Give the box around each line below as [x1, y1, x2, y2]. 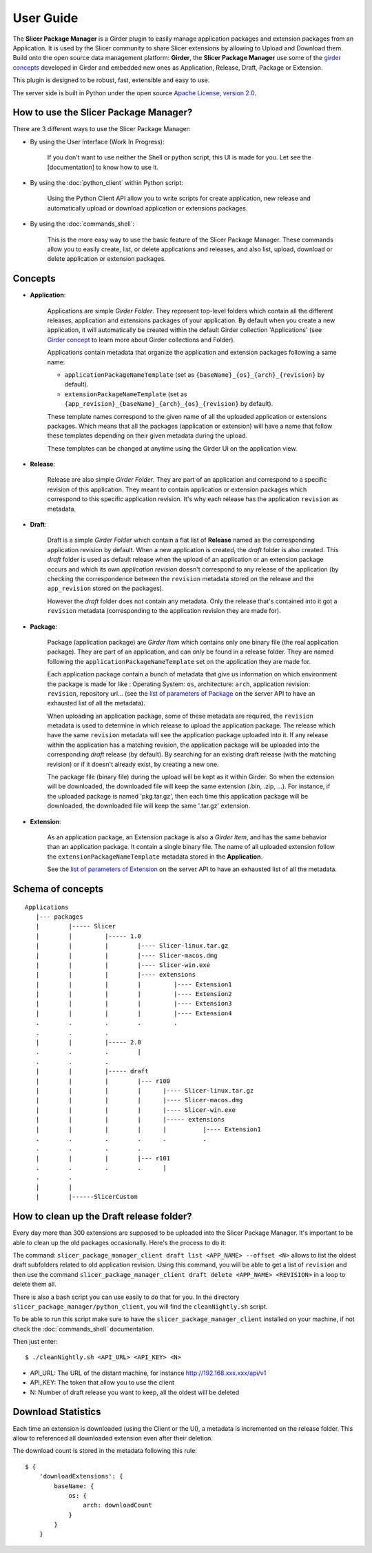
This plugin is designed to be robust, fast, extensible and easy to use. [12, 76, 210, 84]
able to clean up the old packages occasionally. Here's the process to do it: [12, 1238, 227, 1247]
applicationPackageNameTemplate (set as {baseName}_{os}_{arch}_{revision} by [64, 370, 325, 379]
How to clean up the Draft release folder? [12, 1211, 192, 1222]
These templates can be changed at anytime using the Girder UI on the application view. [47, 444, 298, 452]
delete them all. [12, 1280, 56, 1289]
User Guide [12, 10, 79, 26]
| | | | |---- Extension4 [35, 1009, 232, 1017]
